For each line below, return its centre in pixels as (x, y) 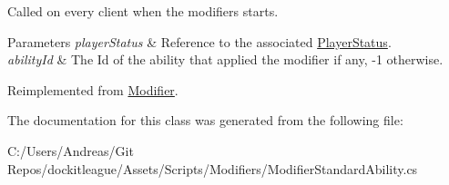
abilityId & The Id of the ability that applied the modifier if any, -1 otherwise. (225, 59)
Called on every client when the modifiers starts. (143, 11)
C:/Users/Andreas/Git (71, 150)
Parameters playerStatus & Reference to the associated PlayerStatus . (199, 41)
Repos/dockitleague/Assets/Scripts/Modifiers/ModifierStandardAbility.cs (213, 168)
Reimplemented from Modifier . (93, 89)
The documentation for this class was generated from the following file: (205, 120)
